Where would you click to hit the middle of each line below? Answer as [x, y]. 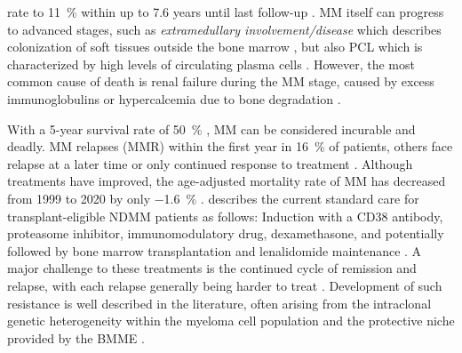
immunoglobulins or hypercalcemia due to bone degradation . [174, 98]
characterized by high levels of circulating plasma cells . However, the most [211, 64]
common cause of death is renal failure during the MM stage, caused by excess [221, 81]
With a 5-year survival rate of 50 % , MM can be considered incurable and [211, 128]
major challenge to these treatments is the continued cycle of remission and [212, 268]
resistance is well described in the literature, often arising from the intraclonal [219, 303]
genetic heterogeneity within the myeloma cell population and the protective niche [231, 321]
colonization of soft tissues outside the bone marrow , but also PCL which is [215, 47]
